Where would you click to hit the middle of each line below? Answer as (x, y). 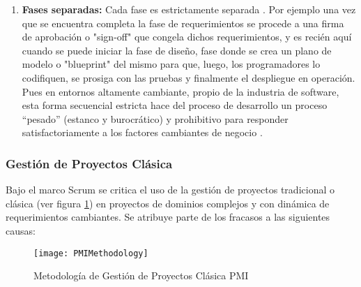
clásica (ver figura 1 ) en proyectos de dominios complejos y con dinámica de (168, 203)
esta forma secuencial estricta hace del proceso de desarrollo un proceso (175, 105)
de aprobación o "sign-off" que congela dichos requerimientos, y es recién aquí (187, 37)
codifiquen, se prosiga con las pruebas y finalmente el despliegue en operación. (189, 77)
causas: (21, 230)
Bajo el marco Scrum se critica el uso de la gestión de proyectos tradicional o (170, 190)
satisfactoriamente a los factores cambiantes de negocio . (142, 132)
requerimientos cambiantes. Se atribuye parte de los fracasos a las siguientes (168, 217)
